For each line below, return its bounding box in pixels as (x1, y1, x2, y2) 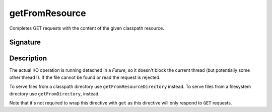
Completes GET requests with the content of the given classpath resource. (9, 25, 165, 31)
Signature (9, 38, 41, 47)
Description (9, 54, 47, 63)
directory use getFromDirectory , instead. (9, 90, 100, 96)
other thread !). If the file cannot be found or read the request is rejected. (9, 74, 161, 80)
